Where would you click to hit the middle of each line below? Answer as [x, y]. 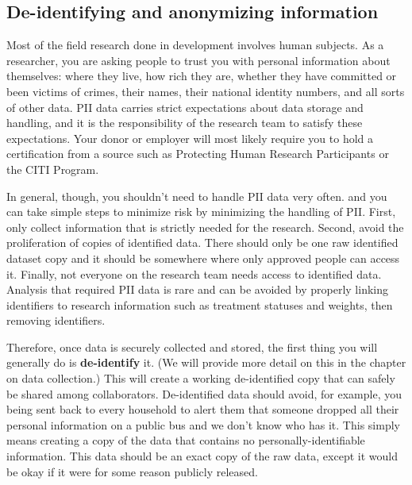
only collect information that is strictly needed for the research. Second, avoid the [205, 227]
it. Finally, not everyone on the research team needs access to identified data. [194, 273]
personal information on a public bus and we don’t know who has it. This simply [203, 424]
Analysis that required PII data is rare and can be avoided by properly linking [197, 289]
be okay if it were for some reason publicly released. [132, 471]
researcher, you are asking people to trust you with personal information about [198, 60]
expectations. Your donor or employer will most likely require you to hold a [190, 138]
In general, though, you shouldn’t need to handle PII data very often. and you [197, 196]
